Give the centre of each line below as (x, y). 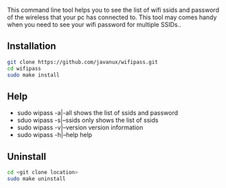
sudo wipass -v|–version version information (80, 127)
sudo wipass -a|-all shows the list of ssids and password (98, 113)
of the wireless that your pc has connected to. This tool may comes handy (112, 17)
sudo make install (33, 75)
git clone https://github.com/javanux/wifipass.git (82, 62)
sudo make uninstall (37, 178)
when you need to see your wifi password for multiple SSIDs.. (94, 24)
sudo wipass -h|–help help (55, 135)
